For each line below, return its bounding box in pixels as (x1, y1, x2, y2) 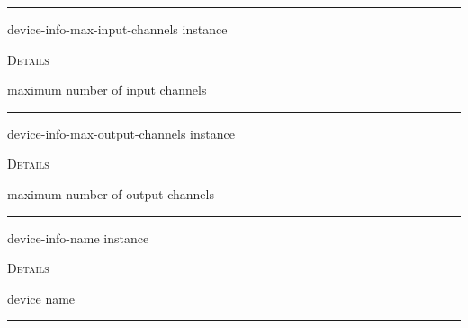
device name (7, 288, 76, 307)
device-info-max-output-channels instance (7, 123, 235, 142)
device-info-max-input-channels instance (7, 20, 228, 38)
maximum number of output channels (7, 184, 214, 203)
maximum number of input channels (7, 80, 207, 99)
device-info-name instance (7, 228, 149, 247)
